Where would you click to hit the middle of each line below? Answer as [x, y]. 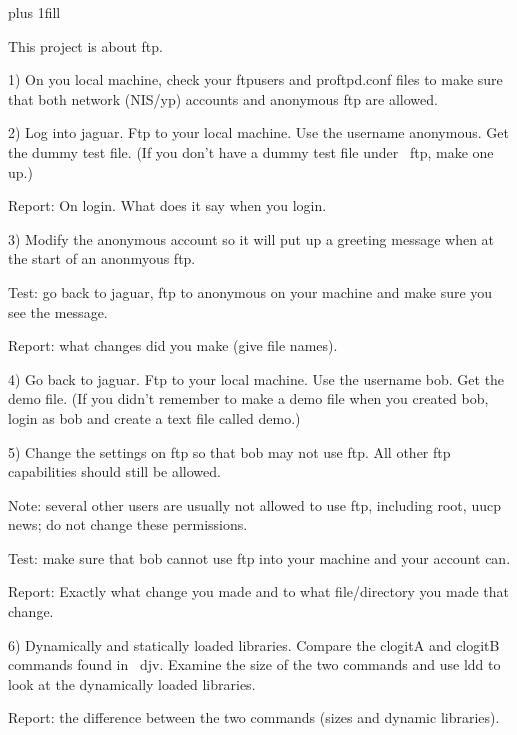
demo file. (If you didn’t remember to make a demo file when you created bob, [248, 398]
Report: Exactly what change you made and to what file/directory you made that [259, 591]
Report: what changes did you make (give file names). [173, 345]
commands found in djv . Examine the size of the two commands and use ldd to [254, 664]
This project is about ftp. [85, 45]
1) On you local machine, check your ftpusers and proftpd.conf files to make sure [255, 79]
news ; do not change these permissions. [128, 524]
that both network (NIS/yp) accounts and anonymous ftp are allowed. [223, 98]
